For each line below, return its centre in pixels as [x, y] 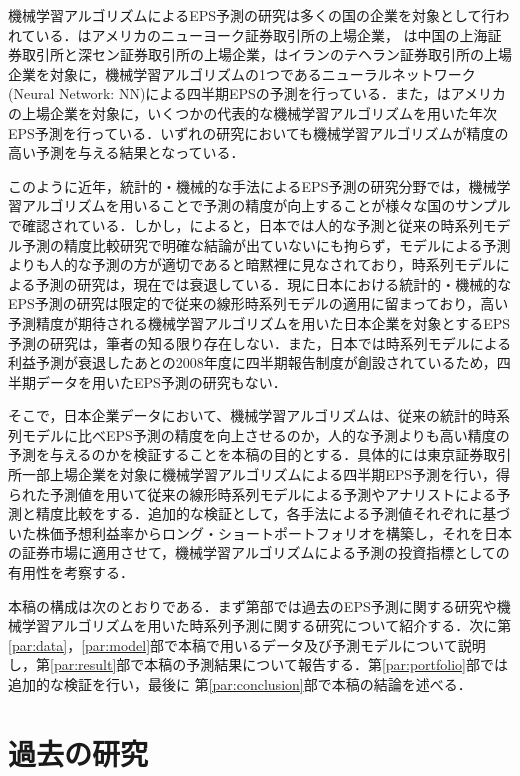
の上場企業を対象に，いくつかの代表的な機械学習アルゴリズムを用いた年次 [252, 112]
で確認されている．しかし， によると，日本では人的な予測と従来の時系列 [245, 224]
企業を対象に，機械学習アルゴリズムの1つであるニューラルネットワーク [242, 73]
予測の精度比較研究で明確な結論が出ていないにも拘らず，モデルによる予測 [266, 244]
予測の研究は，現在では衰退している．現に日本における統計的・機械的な [273, 283]
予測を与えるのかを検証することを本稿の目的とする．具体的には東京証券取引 [260, 454]
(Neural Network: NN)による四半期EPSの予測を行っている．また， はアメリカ [257, 93]
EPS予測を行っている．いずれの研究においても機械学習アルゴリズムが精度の [258, 132]
